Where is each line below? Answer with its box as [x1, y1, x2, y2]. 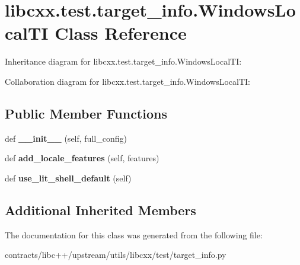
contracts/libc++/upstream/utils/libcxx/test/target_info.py [5, 248, 226, 261]
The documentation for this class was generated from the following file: [5, 228, 263, 241]
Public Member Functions [5, 104, 167, 122]
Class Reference [55, 21, 187, 45]
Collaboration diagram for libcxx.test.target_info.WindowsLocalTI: [5, 75, 250, 87]
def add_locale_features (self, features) [5, 152, 159, 164]
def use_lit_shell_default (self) [5, 171, 132, 184]
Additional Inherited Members [5, 200, 196, 219]
